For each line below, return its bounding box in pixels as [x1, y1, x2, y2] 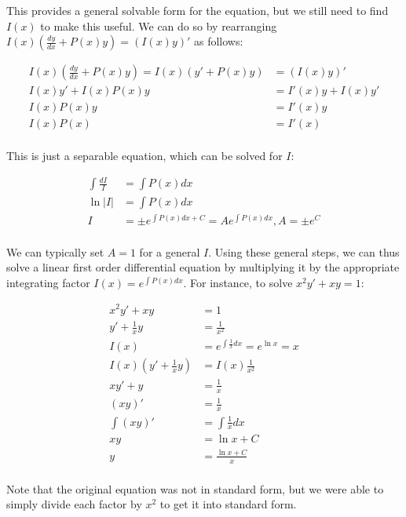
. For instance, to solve [183, 274, 293, 290]
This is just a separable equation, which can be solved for [6, 147, 283, 164]
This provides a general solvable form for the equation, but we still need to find [6, 2, 389, 18]
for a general [139, 243, 200, 260]
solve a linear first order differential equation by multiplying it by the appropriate [6, 259, 400, 275]
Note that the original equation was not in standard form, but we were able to [6, 480, 384, 497]
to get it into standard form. [159, 496, 297, 512]
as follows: [194, 33, 243, 49]
